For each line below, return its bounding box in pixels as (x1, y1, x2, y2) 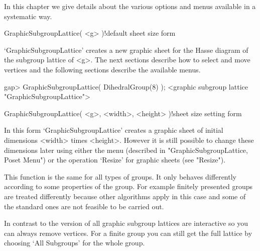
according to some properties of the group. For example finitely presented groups (4, 181, 253, 192)
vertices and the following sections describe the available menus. (4, 64, 201, 74)
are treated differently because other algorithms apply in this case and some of (4, 191, 246, 201)
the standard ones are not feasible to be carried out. (4, 201, 164, 211)
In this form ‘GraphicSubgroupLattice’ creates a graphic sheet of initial (4, 125, 223, 135)
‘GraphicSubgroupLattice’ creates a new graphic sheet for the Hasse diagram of (4, 44, 248, 55)
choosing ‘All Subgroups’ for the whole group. (4, 237, 145, 248)
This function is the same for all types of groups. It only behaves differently (4, 171, 236, 182)
